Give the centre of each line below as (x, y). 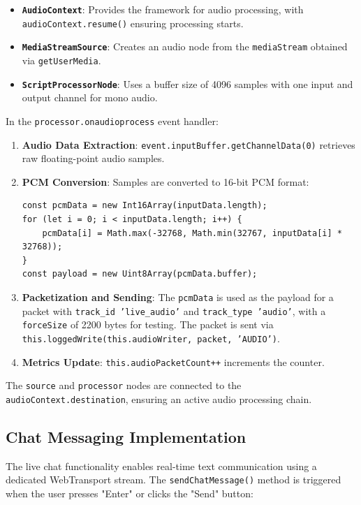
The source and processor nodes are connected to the (124, 385)
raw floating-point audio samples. (93, 158)
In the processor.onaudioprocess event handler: (112, 120)
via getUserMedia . (61, 60)
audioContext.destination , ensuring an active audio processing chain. (159, 398)
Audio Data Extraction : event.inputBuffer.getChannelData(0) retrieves (189, 144)
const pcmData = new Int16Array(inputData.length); (145, 206)
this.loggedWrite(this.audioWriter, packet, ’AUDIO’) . (151, 338)
